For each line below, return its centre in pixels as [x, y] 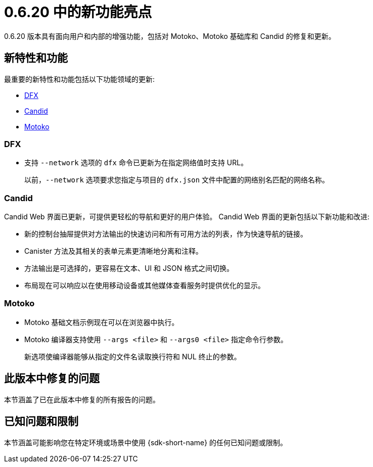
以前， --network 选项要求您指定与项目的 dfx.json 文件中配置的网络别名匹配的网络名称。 [177, 180]
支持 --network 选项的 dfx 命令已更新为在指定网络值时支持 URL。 [136, 163]
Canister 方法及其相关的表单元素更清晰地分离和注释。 [113, 251]
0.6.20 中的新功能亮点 [78, 12]
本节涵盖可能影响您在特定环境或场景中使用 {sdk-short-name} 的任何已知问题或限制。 [146, 442]
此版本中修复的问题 [52, 379]
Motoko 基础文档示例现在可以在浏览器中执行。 [102, 322]
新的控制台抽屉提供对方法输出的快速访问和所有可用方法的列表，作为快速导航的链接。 [166, 234]
